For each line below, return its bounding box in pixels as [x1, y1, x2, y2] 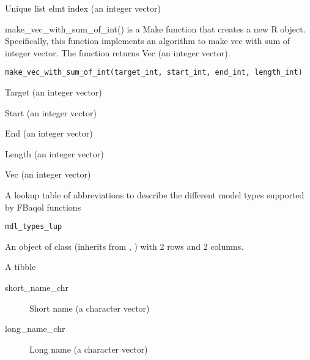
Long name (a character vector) [29, 342, 148, 355]
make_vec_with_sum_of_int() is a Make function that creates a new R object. [5, 22, 306, 35]
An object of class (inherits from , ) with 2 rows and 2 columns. [5, 239, 244, 252]
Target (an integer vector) [5, 86, 102, 99]
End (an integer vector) [5, 127, 93, 140]
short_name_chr [5, 281, 68, 294]
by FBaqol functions [5, 200, 81, 213]
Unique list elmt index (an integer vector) [5, 2, 161, 14]
